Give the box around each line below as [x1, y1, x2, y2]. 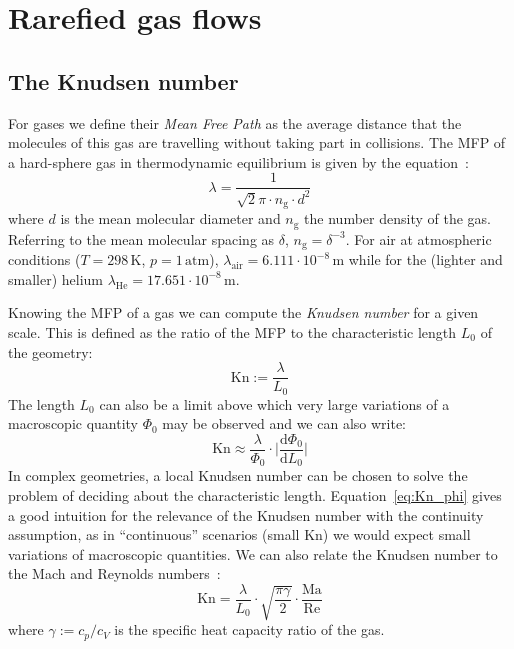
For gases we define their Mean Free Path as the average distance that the [8, 112, 462, 133]
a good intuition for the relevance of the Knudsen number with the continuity [8, 504, 484, 525]
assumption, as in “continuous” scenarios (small [8, 524, 300, 545]
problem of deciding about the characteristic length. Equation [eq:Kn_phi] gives [8, 484, 502, 505]
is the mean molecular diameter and [60, 208, 281, 229]
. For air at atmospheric [345, 228, 492, 249]
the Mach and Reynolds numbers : [8, 563, 221, 584]
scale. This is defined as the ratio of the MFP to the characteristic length [8, 321, 457, 342]
